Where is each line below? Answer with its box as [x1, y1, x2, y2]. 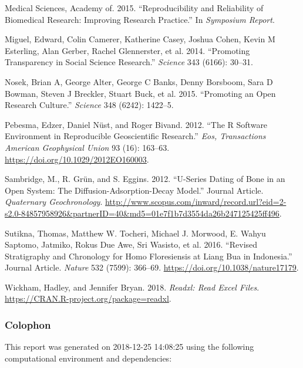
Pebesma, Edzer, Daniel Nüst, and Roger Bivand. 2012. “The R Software [5, 118, 268, 130]
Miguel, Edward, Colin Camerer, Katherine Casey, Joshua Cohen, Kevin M [5, 33, 275, 45]
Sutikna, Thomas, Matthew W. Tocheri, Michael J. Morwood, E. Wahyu [5, 227, 266, 239]
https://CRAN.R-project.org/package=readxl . [5, 292, 171, 305]
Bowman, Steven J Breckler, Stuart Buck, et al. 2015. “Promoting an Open [5, 87, 276, 99]
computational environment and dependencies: [5, 352, 172, 364]
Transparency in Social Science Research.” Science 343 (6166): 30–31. [5, 56, 253, 68]
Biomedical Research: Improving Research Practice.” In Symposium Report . [5, 13, 275, 25]
